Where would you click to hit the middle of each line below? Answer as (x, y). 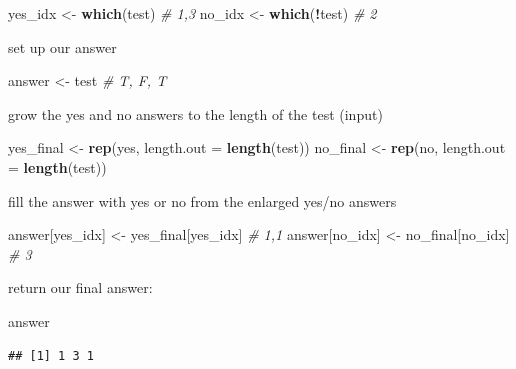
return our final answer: (80, 287)
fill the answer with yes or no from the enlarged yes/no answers (202, 200)
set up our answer (62, 46)
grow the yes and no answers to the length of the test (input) (195, 113)
